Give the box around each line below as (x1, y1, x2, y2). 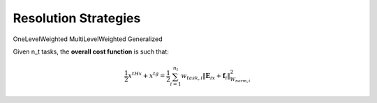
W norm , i (230, 77, 251, 84)
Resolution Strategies (13, 10, 141, 26)
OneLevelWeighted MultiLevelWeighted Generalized (13, 35, 163, 43)
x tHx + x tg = (128, 70, 165, 80)
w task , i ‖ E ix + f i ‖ (181, 72, 230, 81)
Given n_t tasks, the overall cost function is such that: (13, 47, 169, 56)
